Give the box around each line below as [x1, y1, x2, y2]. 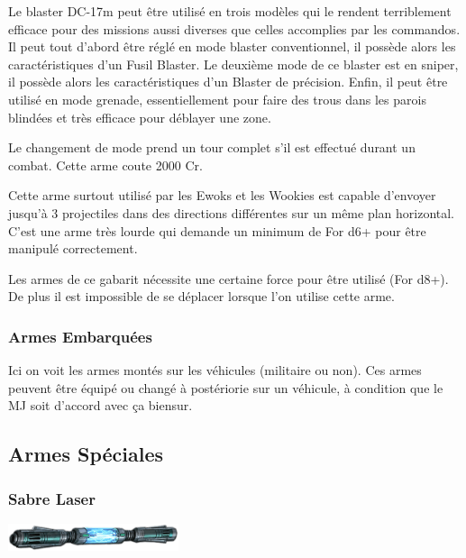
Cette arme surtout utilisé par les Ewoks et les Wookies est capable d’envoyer [8, 186, 436, 205]
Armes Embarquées [8, 325, 152, 347]
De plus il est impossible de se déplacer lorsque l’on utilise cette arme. [8, 287, 395, 306]
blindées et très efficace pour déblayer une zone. [8, 107, 271, 126]
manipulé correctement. [8, 239, 138, 258]
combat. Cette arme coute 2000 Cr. [8, 155, 203, 174]
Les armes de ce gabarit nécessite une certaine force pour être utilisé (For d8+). [8, 269, 449, 288]
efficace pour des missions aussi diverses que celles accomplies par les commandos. [8, 19, 461, 38]
